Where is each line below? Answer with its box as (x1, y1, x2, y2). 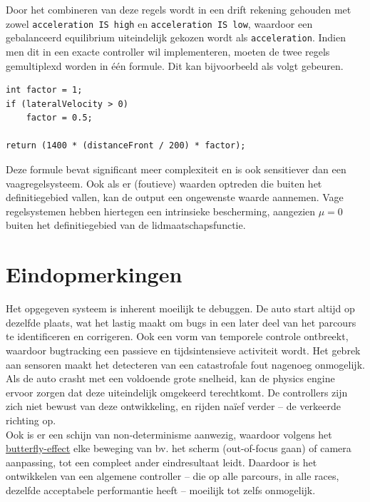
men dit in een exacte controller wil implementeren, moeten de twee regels (6, 43, 330, 58)
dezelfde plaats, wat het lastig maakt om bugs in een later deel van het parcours (6, 314, 356, 329)
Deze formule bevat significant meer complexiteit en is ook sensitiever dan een (6, 162, 346, 177)
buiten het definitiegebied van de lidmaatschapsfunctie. (6, 217, 246, 232)
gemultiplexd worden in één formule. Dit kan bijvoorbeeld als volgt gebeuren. (6, 58, 344, 73)
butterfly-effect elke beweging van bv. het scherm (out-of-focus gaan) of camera (6, 441, 351, 456)
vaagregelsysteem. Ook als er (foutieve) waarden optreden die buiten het (6, 175, 322, 190)
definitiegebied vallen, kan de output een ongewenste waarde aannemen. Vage (6, 190, 344, 205)
